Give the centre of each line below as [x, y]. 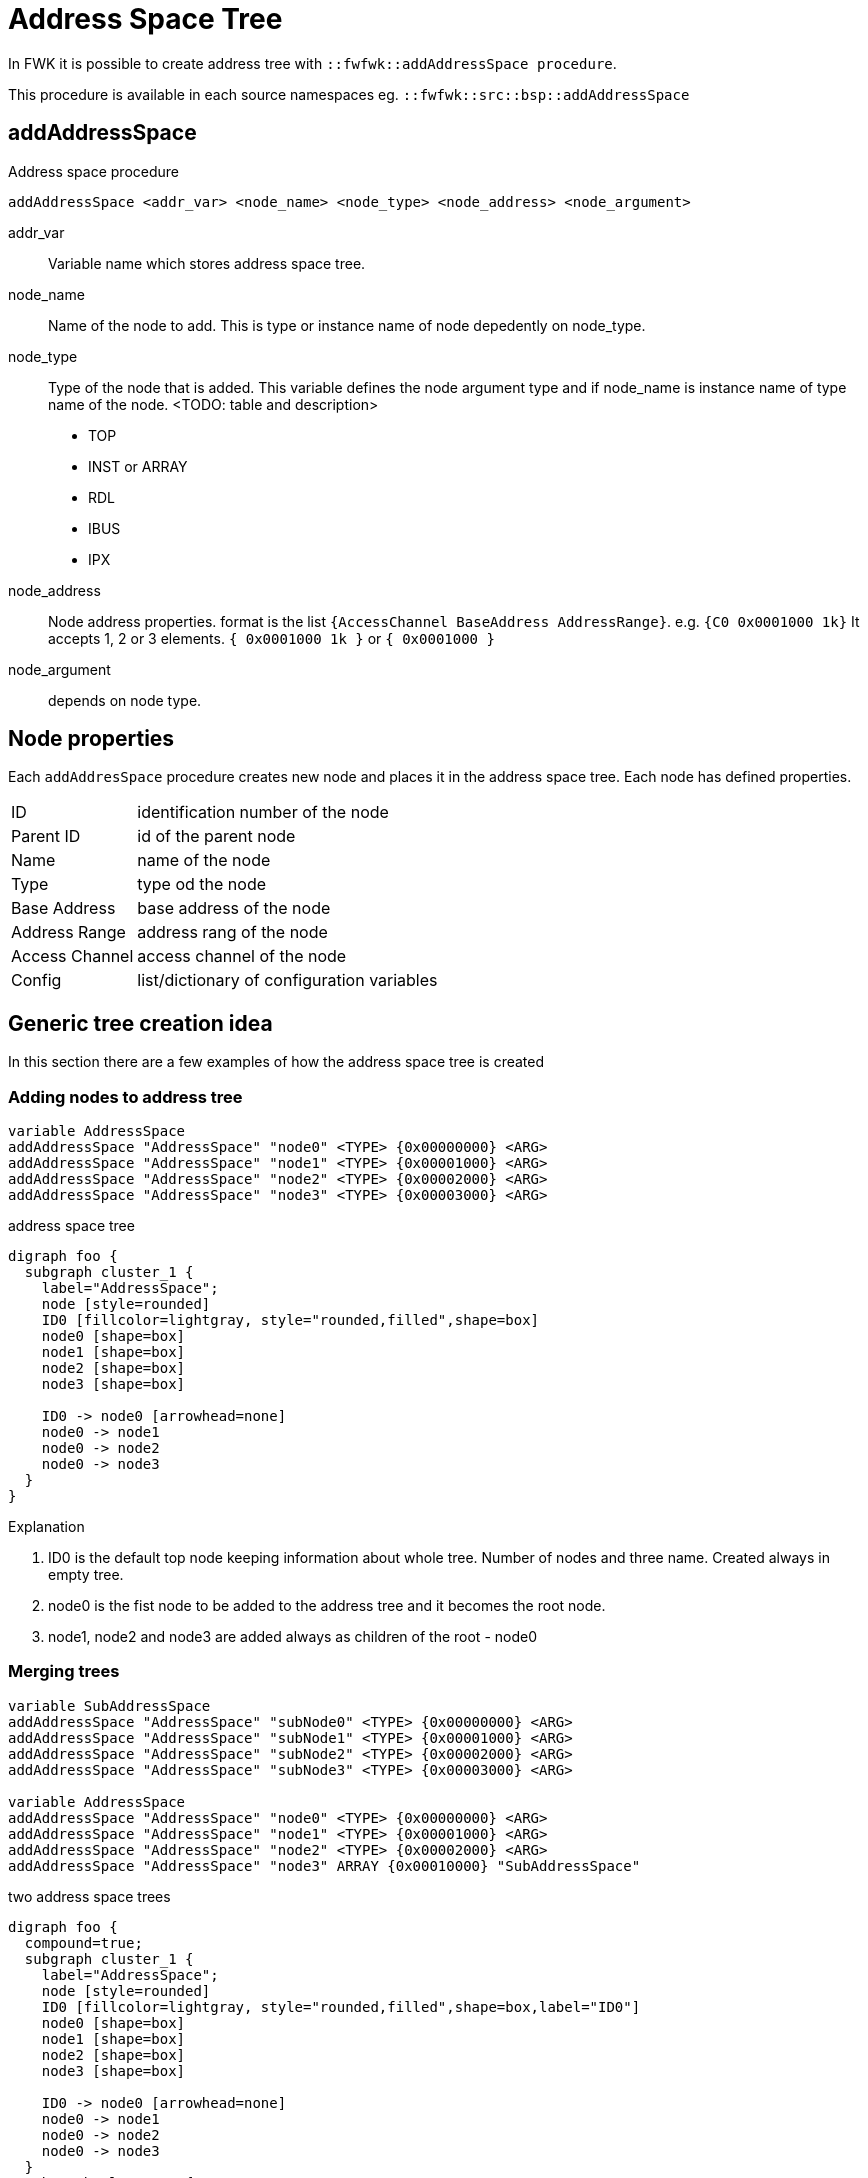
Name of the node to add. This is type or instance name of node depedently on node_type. [347, 325]
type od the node [202, 884]
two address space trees [89, 1896]
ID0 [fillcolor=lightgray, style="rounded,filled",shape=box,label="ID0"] [341, 2006]
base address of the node [234, 908]
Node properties [91, 739]
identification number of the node [263, 812]
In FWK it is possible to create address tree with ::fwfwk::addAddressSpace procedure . [312, 63]
